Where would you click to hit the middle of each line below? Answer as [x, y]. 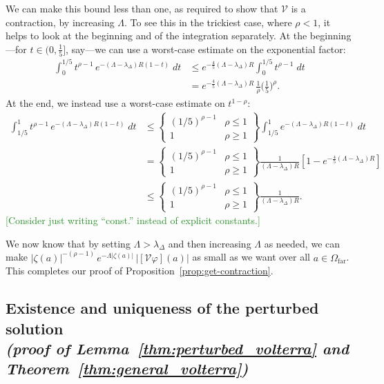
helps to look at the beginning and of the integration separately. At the [156, 36]
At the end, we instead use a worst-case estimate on [115, 103]
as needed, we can [302, 243]
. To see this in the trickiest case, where [208, 22]
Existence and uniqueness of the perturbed [162, 308]
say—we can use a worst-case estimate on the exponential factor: [209, 49]
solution [35, 328]
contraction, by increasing [60, 22]
